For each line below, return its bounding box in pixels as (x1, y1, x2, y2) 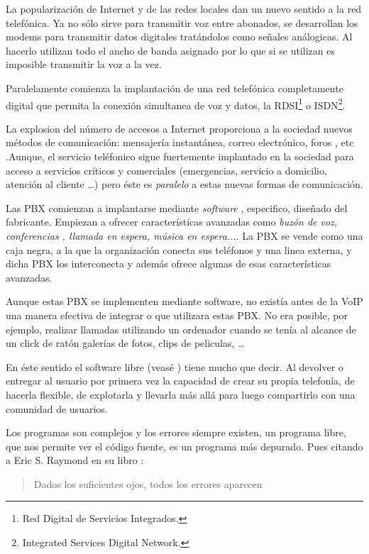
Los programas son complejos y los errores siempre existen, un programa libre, (6, 425, 346, 440)
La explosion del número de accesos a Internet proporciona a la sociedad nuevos (6, 121, 353, 135)
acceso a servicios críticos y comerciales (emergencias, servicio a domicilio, (6, 162, 327, 177)
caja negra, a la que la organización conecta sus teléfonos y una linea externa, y (6, 242, 352, 257)
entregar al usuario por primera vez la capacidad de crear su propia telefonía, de (6, 373, 355, 388)
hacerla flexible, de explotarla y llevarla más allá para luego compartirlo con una (6, 387, 356, 401)
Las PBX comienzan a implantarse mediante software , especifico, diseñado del (6, 200, 348, 215)
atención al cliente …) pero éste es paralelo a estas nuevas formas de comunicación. (6, 177, 363, 192)
